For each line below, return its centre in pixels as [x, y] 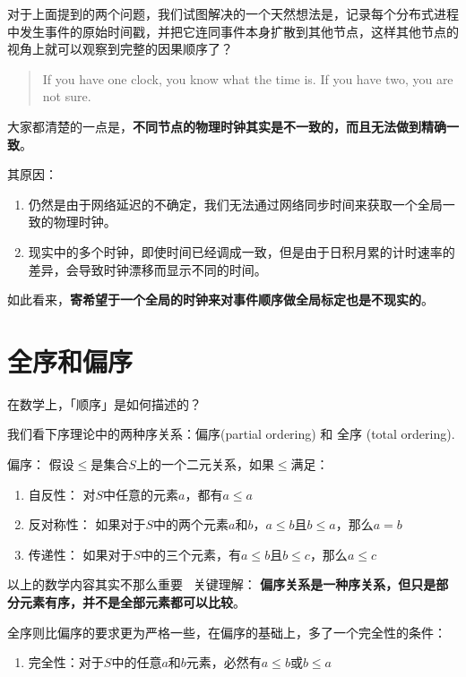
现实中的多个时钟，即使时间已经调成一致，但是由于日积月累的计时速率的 [242, 251]
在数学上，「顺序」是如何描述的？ [104, 403]
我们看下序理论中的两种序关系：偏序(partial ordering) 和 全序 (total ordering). [231, 434]
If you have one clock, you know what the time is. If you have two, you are [248, 78]
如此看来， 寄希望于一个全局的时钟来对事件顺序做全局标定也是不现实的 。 [220, 300]
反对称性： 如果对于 [87, 524]
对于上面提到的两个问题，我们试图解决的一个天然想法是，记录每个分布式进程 [233, 13]
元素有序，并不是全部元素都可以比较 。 [132, 602]
